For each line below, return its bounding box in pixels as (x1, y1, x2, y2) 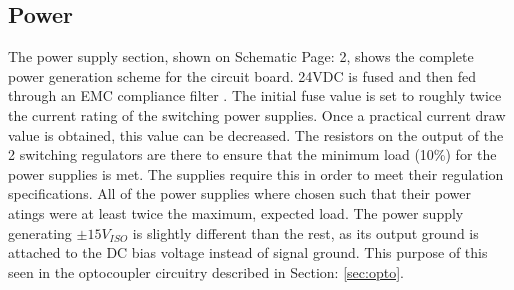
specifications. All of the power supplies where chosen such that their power (8, 183, 471, 204)
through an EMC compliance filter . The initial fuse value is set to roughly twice (8, 85, 502, 106)
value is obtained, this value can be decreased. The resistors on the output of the (8, 124, 504, 145)
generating (8, 222, 72, 243)
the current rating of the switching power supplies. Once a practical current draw (8, 104, 506, 125)
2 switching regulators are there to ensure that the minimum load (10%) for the (8, 144, 497, 165)
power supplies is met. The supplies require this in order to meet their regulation (8, 163, 504, 184)
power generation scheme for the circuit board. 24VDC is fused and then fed (8, 65, 477, 86)
